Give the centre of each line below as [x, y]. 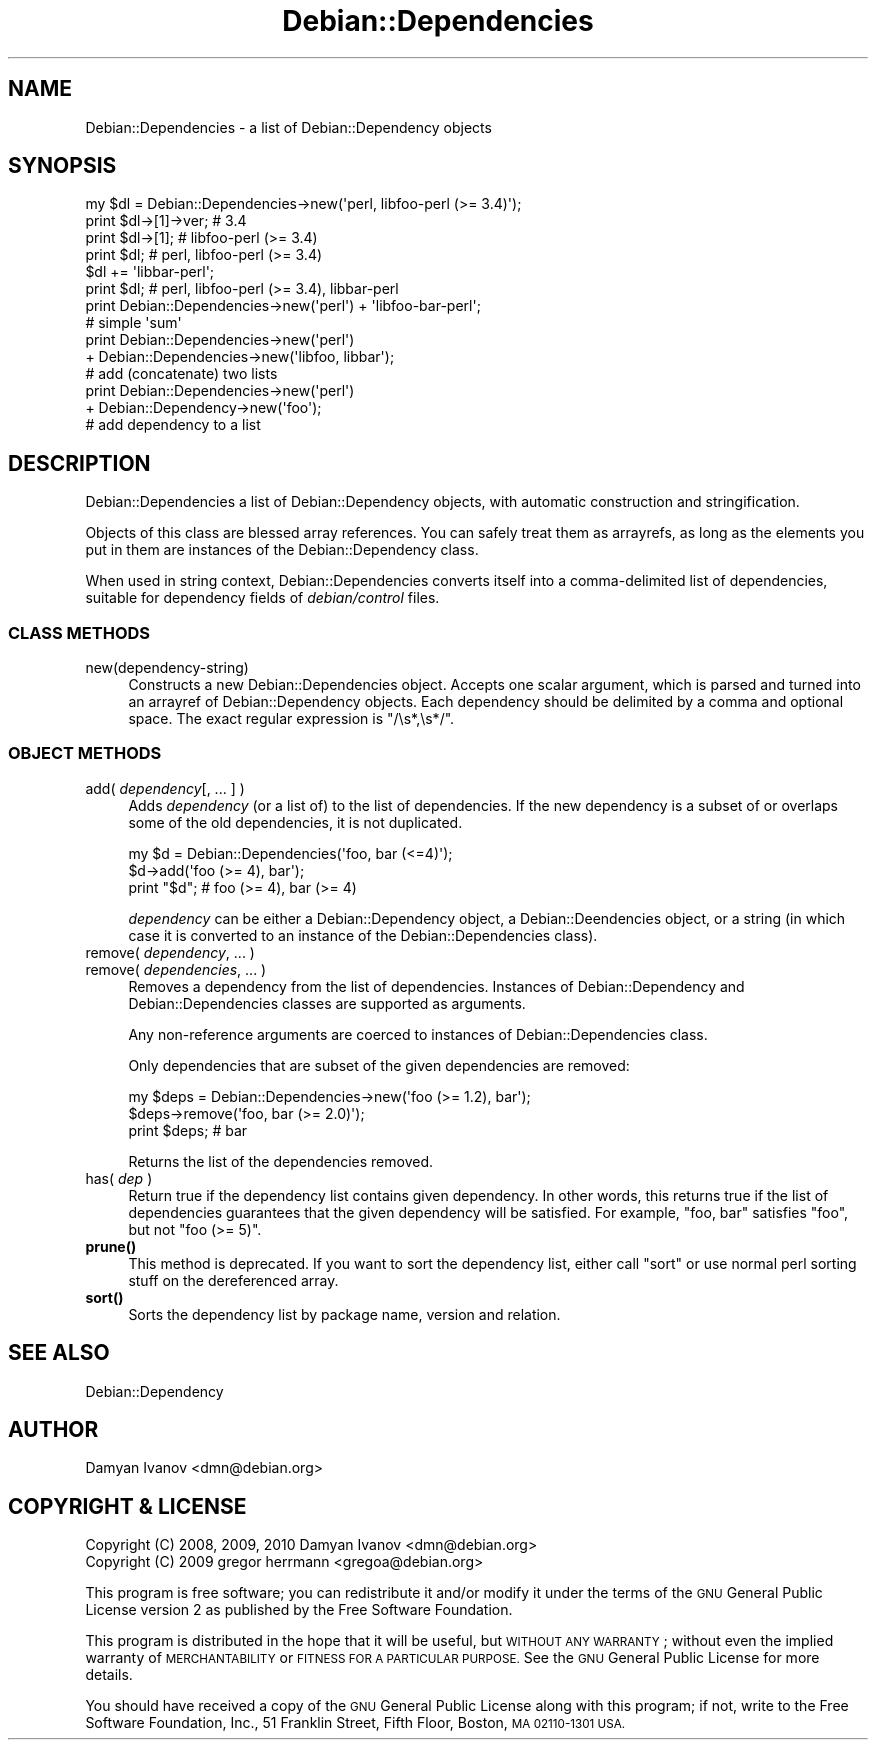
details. [109, 1675]
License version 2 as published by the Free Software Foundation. [299, 1610]
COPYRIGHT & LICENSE [127, 1506]
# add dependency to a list [173, 425]
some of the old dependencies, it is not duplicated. [295, 822]
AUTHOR [53, 1430]
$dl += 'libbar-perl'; [150, 272]
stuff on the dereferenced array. [233, 1280]
